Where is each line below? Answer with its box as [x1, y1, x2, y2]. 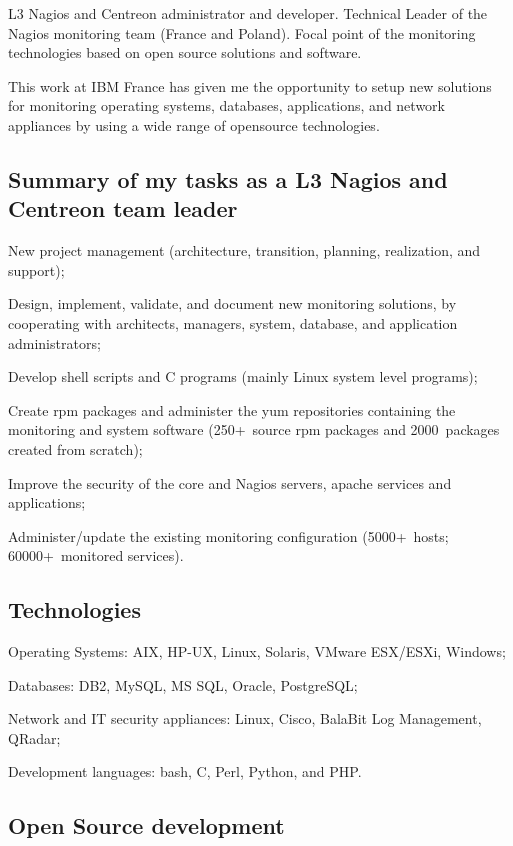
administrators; [8, 332, 101, 353]
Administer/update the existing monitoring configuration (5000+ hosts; [8, 525, 449, 546]
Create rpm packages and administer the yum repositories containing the [8, 399, 456, 420]
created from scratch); [8, 438, 143, 459]
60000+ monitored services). [8, 545, 184, 566]
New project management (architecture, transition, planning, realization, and [8, 240, 481, 261]
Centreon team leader [8, 193, 238, 224]
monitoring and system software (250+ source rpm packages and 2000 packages [8, 419, 500, 440]
